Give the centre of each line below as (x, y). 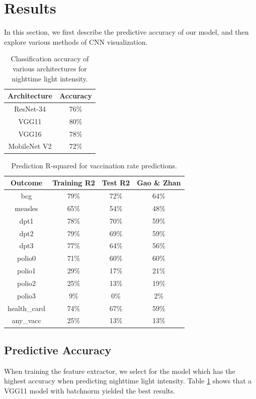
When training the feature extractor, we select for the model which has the (120, 371)
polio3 (27, 295)
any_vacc (26, 320)
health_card (27, 308)
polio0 (27, 258)
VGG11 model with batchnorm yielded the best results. (90, 390)
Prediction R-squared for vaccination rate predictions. (94, 165)
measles (26, 208)
